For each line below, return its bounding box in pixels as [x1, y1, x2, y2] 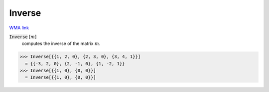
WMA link [9, 25, 29, 31]
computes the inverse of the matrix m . [21, 41, 101, 46]
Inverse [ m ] [9, 34, 37, 40]
